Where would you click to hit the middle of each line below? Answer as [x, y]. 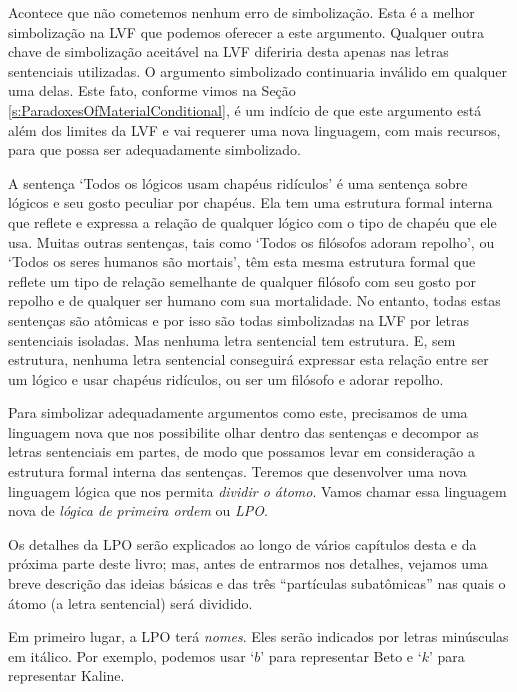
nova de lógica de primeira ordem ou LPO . [138, 510]
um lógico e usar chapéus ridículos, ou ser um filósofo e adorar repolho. [226, 378]
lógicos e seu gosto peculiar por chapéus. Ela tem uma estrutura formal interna [250, 202]
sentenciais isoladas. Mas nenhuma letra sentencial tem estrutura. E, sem [232, 339]
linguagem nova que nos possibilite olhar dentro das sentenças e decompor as [243, 431]
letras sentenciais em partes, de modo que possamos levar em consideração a [241, 451]
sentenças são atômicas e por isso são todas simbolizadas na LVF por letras [238, 319]
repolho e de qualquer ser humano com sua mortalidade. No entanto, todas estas [254, 300]
